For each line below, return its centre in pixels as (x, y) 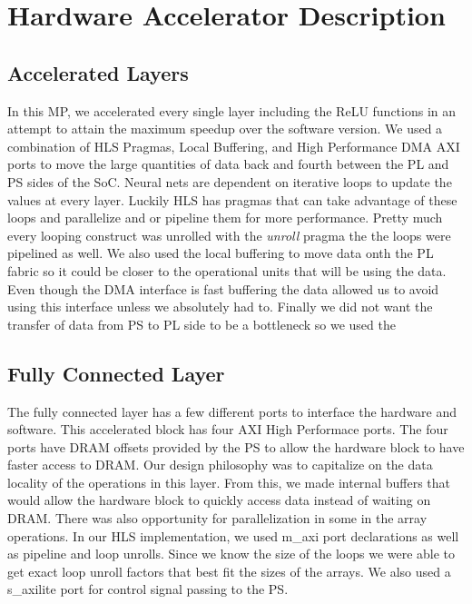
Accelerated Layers (98, 72)
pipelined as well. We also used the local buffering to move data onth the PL (221, 253)
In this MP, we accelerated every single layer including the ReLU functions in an (232, 110)
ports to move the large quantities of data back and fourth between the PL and (228, 164)
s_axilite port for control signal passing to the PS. (148, 589)
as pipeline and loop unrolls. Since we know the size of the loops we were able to (231, 554)
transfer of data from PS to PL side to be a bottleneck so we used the (202, 324)
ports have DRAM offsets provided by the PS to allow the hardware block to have (236, 446)
